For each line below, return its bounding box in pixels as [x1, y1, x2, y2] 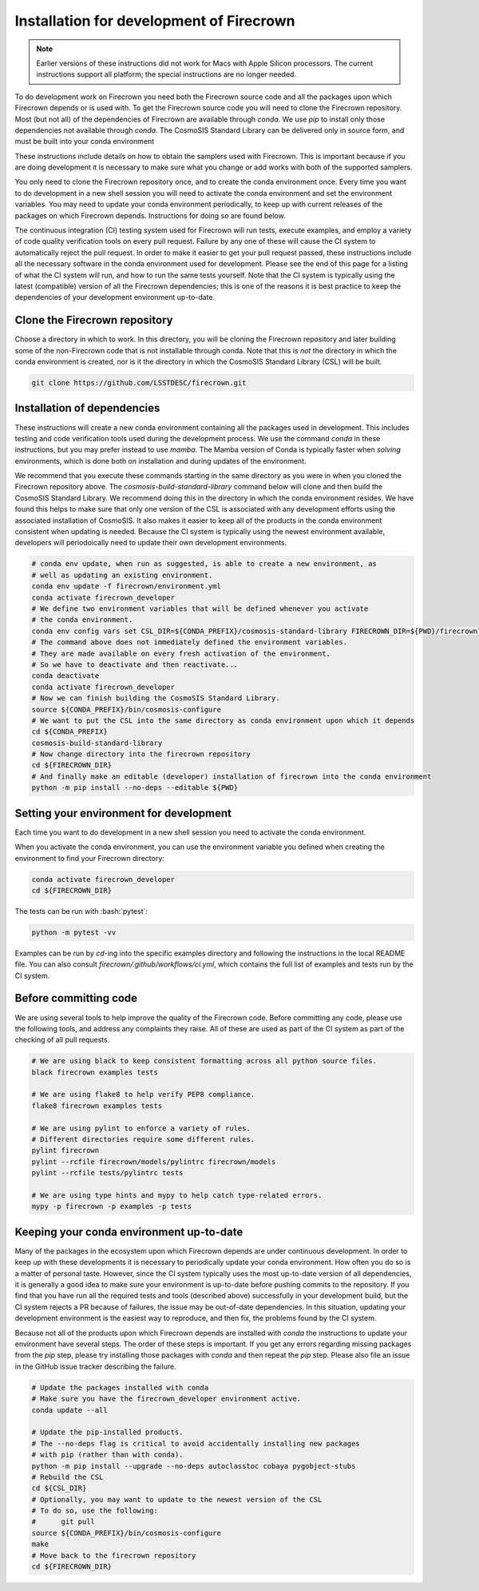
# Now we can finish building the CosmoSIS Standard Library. [31, 694, 280, 703]
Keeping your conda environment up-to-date [14, 1225, 243, 1238]
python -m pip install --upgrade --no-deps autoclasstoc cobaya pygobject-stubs [31, 1461, 356, 1470]
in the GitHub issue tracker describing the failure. [14, 1362, 176, 1371]
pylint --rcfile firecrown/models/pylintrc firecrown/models [31, 1157, 276, 1166]
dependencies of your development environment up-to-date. [14, 293, 216, 302]
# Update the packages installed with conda [31, 1383, 209, 1392]
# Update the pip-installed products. [31, 1428, 184, 1437]
